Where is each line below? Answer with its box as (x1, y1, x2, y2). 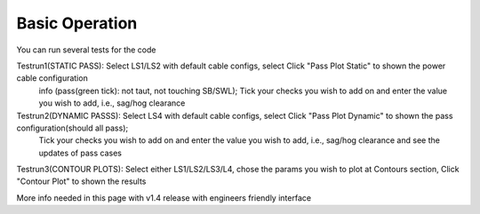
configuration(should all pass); (16, 123, 129, 133)
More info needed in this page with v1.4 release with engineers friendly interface (16, 192, 311, 203)
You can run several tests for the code (16, 44, 156, 55)
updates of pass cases (38, 147, 122, 158)
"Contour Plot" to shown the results (16, 176, 147, 186)
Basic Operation (16, 13, 138, 33)
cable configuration (16, 73, 88, 83)
